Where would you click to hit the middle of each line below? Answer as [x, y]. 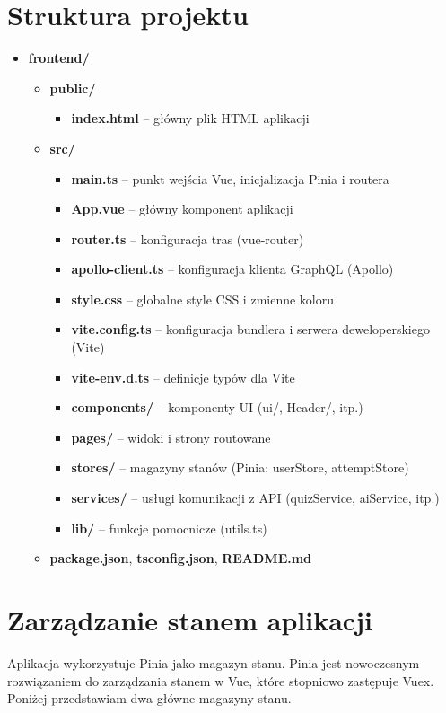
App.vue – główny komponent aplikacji [182, 209]
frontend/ [59, 58]
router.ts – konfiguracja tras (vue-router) [188, 238]
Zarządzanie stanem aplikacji [190, 620]
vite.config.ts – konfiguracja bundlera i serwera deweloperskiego [250, 329]
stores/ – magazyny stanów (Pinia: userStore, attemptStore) [240, 467]
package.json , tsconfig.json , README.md [181, 558]
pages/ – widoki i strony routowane [171, 437]
